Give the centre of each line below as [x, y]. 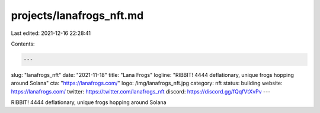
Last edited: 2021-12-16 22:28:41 [51, 33]
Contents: [23, 44]
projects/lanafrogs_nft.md [77, 15]
